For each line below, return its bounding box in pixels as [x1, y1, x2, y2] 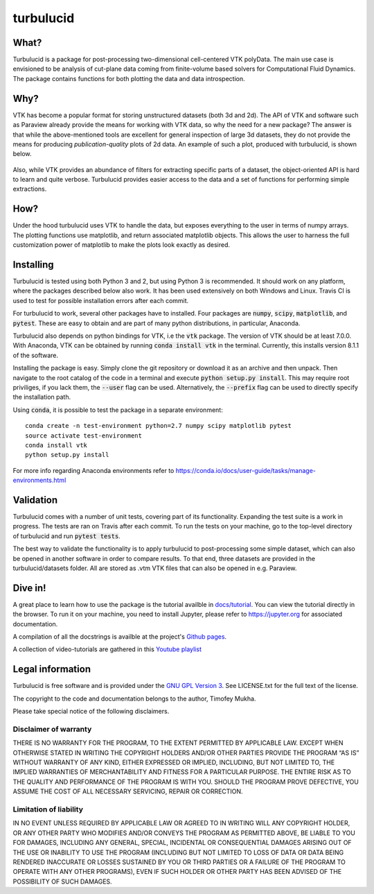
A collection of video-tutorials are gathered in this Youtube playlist [12, 645, 202, 653]
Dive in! [12, 582, 46, 594]
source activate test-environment [25, 431, 142, 440]
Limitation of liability [12, 805, 83, 814]
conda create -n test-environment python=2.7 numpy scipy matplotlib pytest [25, 422, 292, 430]
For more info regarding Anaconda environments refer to [12, 466, 175, 474]
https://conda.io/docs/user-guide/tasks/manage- [175, 466, 317, 474]
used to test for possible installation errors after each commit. [12, 296, 189, 304]
